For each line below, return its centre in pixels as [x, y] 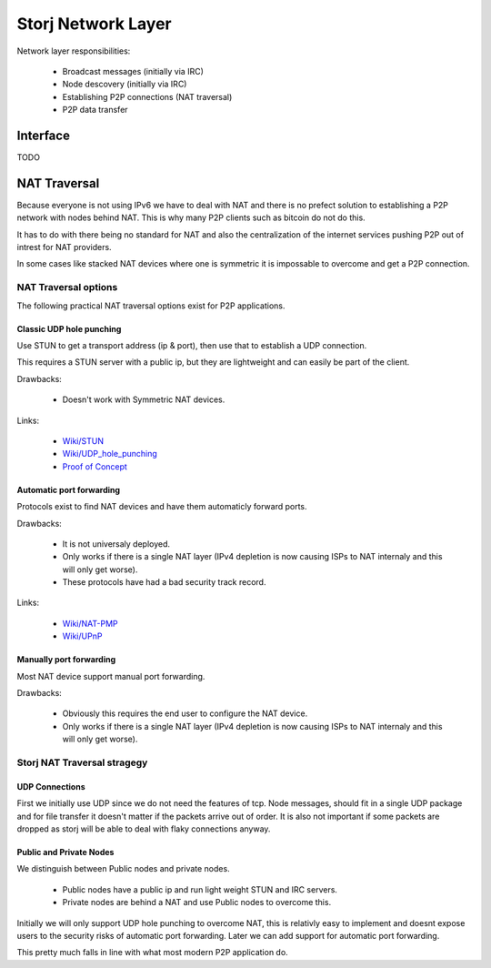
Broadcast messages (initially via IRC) [133, 71]
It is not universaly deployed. [116, 544]
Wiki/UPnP [82, 636]
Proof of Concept [95, 466]
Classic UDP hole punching [69, 328]
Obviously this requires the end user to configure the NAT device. [185, 713]
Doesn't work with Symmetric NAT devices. [144, 399]
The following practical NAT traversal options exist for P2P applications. [151, 306]
